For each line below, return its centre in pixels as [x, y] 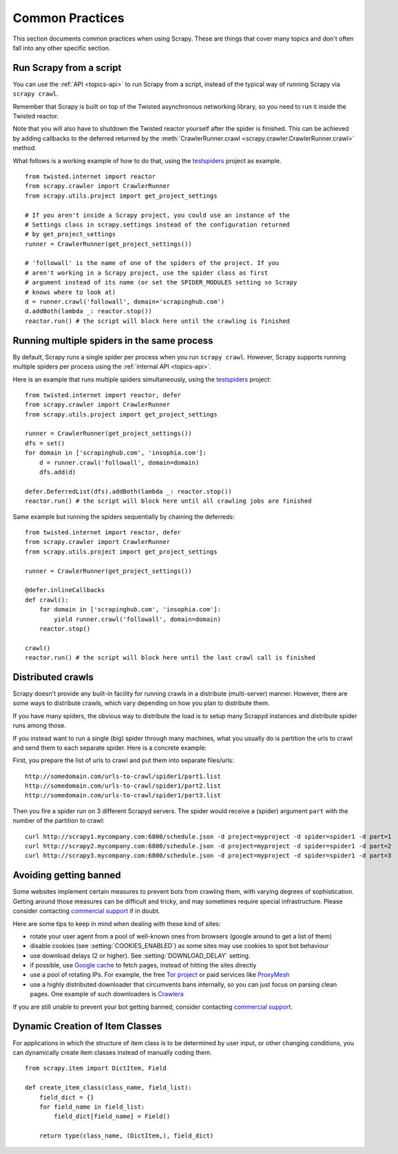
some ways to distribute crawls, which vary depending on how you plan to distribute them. [141, 703]
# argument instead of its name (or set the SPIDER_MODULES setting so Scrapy [161, 283]
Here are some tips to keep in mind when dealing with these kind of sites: [117, 923]
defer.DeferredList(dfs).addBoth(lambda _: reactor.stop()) [128, 491]
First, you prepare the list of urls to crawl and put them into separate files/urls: [123, 760]
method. [25, 148]
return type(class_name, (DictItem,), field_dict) [126, 1136]
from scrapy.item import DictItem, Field [96, 1068]
